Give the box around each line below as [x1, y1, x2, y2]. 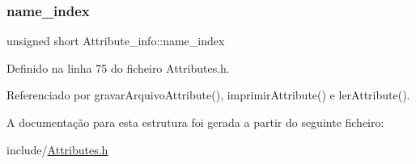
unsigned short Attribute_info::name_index [6, 32, 225, 49]
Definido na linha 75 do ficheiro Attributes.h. [6, 59, 230, 76]
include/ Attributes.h [6, 141, 108, 158]
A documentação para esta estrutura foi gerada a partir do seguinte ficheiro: [6, 114, 384, 130]
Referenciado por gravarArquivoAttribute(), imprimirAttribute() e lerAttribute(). [6, 86, 410, 103]
